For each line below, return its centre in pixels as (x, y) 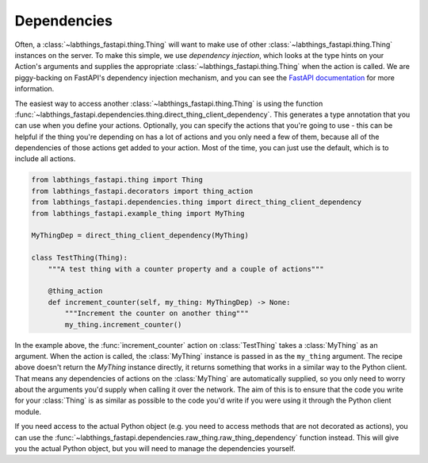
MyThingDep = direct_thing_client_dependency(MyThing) (140, 235)
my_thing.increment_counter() (123, 324)
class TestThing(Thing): (80, 258)
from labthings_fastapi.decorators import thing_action (142, 191)
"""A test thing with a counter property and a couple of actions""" (186, 269)
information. (34, 89)
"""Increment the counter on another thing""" (157, 313)
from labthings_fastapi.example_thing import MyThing (138, 213)
